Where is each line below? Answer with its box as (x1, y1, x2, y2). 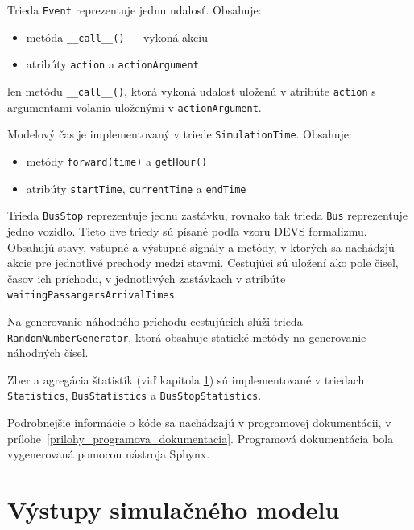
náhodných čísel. (7, 344, 89, 361)
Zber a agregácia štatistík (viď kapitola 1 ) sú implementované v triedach (7, 371, 365, 388)
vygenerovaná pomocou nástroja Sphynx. (7, 446, 210, 462)
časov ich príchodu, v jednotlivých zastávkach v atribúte (7, 269, 286, 286)
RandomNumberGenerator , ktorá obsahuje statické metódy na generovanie (7, 328, 366, 345)
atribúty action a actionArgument (26, 55, 199, 72)
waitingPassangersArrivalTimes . (7, 286, 178, 302)
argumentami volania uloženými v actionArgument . (7, 98, 262, 115)
